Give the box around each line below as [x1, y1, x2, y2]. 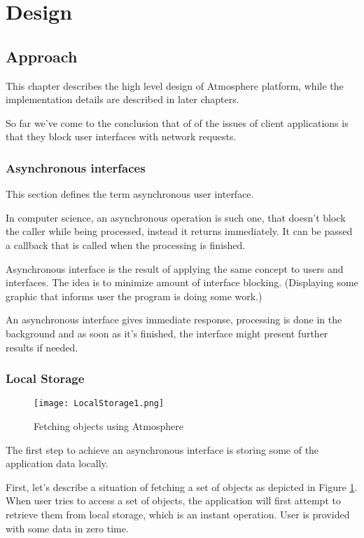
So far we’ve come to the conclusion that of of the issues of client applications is [6, 115, 349, 130]
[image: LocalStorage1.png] [34, 398, 164, 409]
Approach [6, 45, 78, 67]
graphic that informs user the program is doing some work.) [6, 288, 262, 303]
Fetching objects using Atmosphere [34, 418, 183, 433]
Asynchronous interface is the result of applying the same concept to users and [6, 261, 344, 276]
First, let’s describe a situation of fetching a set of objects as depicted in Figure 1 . [6, 479, 358, 494]
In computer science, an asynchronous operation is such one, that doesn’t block [6, 210, 346, 224]
